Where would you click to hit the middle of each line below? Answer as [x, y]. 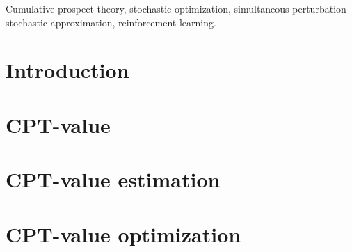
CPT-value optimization [123, 234]
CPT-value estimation [113, 179]
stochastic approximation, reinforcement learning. [111, 22]
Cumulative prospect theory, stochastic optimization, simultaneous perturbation [176, 8]
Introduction [67, 70]
